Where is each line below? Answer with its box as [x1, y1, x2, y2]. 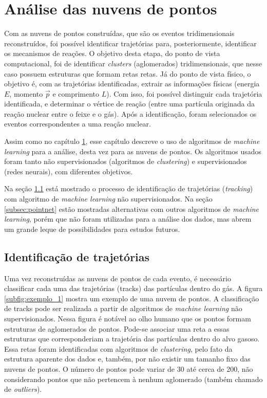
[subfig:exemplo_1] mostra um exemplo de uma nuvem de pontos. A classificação [4, 293, 259, 303]
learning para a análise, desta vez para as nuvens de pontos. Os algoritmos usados [4, 146, 262, 156]
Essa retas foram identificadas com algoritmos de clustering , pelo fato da [4, 343, 233, 354]
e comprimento [52, 88, 100, 99]
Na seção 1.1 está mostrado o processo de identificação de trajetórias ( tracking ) [4, 183, 253, 194]
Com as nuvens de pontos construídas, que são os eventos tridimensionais [4, 28, 235, 39]
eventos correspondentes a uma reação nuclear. [4, 118, 151, 129]
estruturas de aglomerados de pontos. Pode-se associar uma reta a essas [4, 323, 230, 334]
